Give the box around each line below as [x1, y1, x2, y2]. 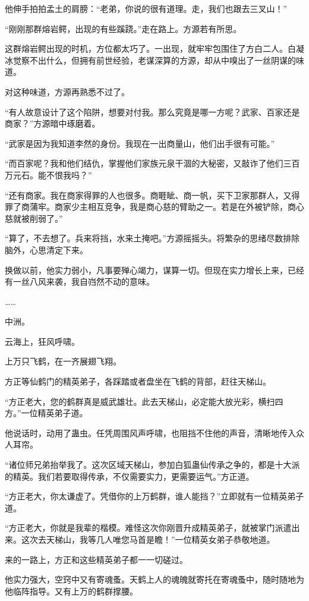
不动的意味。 [104, 275, 154, 288]
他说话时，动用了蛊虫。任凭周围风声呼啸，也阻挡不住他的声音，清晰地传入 [5, 426, 296, 439]
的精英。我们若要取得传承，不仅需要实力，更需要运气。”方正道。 [5, 470, 254, 482]
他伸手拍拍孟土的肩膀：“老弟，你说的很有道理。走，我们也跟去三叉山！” [5, 2, 288, 14]
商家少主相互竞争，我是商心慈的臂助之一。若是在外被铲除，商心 [54, 200, 304, 213]
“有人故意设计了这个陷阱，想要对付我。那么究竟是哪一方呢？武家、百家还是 [5, 105, 300, 118]
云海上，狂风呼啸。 [5, 335, 80, 347]
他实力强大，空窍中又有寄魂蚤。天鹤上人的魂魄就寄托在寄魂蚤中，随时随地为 [5, 573, 304, 586]
